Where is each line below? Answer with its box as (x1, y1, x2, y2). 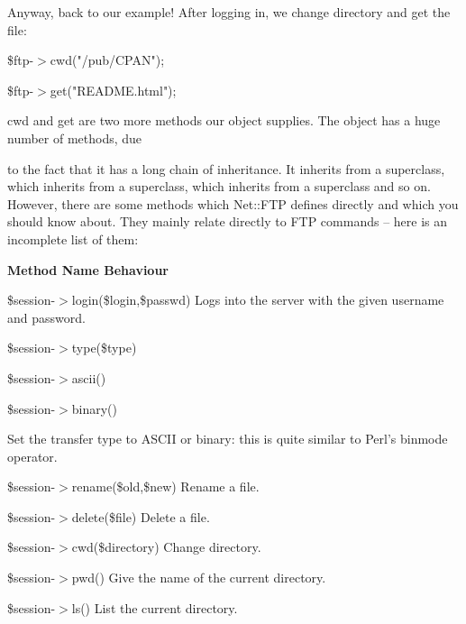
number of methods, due (7, 128, 142, 147)
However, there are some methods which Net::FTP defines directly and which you (7, 194, 459, 213)
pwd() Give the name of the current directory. (71, 568, 326, 587)
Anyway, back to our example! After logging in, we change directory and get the (7, 3, 451, 21)
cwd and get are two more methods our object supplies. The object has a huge (7, 111, 441, 130)
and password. (7, 307, 86, 326)
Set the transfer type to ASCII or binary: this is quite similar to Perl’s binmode (7, 429, 448, 448)
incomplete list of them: (7, 229, 139, 248)
